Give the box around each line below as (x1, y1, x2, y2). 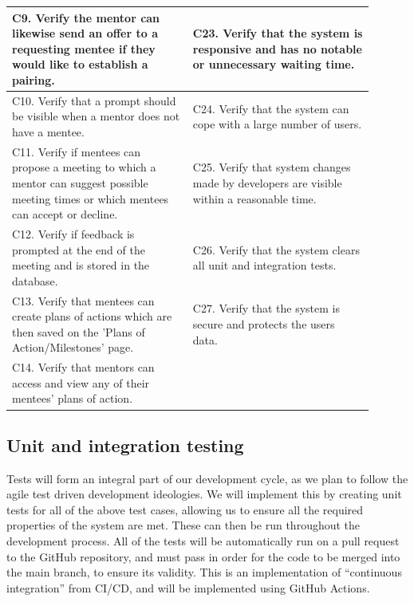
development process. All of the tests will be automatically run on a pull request (6, 533, 400, 549)
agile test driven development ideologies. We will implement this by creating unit (6, 486, 402, 502)
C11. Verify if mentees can (12, 143, 141, 159)
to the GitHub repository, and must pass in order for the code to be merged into (6, 548, 400, 565)
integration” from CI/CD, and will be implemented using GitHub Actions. (6, 579, 370, 596)
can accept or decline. (12, 206, 118, 222)
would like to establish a (12, 56, 148, 73)
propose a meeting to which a (12, 159, 156, 175)
